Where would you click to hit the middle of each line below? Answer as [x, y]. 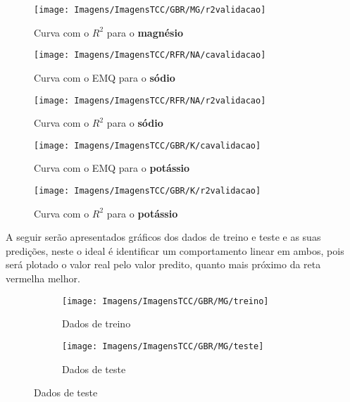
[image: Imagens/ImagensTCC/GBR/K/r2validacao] [148, 191]
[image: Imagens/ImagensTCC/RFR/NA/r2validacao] [150, 100]
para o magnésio [145, 32]
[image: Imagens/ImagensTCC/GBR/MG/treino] [165, 301]
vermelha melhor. [43, 278]
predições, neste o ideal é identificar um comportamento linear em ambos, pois [175, 250]
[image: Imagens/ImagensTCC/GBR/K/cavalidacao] [148, 145]
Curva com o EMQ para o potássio [112, 168]
